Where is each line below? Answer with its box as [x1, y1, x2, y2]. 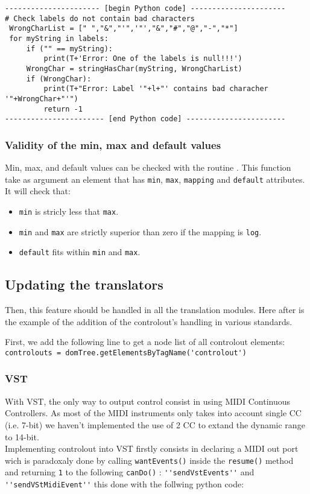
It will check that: [5, 185, 71, 197]
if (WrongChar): [26, 74, 92, 83]
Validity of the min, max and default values [5, 137, 221, 152]
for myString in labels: [9, 34, 109, 43]
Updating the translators [5, 275, 163, 294]
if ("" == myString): [26, 44, 113, 53]
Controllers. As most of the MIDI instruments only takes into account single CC [5, 407, 302, 419]
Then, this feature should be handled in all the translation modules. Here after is [5, 303, 305, 316]
